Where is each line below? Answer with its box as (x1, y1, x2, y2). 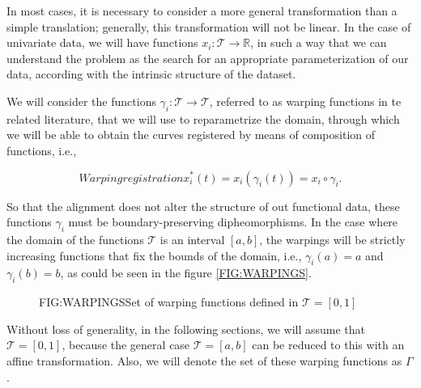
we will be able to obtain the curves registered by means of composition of (6, 126, 375, 143)
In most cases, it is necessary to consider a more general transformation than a (6, 2, 398, 19)
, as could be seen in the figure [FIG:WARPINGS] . (60, 264, 312, 281)
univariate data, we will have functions (6, 34, 198, 51)
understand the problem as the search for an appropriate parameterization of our (6, 49, 409, 66)
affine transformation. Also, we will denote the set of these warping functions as (6, 352, 402, 369)
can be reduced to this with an (252, 336, 405, 353)
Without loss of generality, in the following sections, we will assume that (6, 320, 366, 337)
